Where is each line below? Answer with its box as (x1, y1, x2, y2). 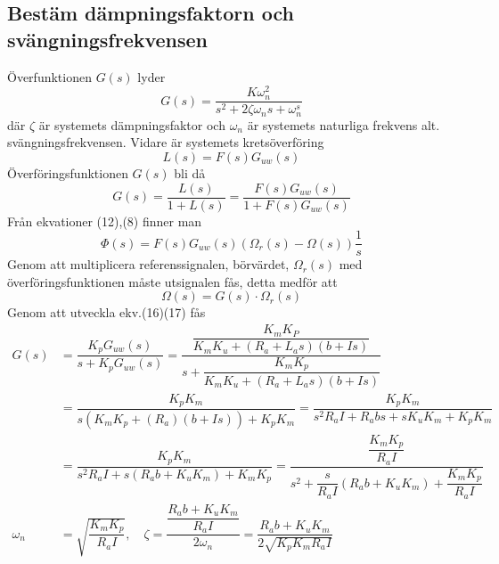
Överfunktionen (7, 67, 92, 86)
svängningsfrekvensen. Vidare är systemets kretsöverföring (7, 133, 324, 151)
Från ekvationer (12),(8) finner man (7, 211, 202, 230)
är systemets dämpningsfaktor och (38, 115, 225, 134)
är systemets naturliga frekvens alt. (247, 115, 440, 134)
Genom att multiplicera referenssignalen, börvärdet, (7, 255, 290, 274)
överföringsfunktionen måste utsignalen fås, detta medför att (7, 272, 338, 290)
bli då (174, 163, 206, 182)
